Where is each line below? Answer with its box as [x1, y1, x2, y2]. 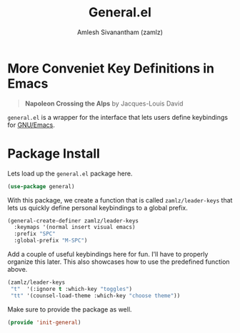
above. [7, 265, 28, 273]
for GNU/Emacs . [7, 121, 56, 129]
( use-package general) [7, 183, 75, 190]
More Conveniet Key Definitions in [7, 60, 215, 76]
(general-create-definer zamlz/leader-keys [7, 217, 139, 225]
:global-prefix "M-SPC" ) [14, 237, 88, 245]
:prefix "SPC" [14, 230, 56, 237]
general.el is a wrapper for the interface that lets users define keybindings [7, 113, 229, 121]
